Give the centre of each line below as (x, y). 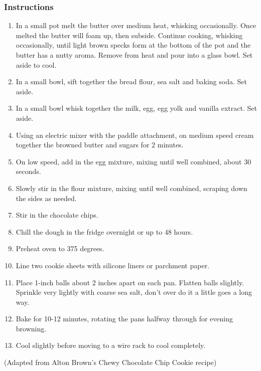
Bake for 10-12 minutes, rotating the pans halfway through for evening (124, 319)
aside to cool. (36, 64)
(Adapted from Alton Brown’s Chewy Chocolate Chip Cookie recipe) (110, 362)
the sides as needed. (46, 198)
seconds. (28, 171)
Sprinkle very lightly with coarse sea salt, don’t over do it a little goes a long (134, 292)
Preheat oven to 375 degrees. (60, 248)
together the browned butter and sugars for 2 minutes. (100, 145)
